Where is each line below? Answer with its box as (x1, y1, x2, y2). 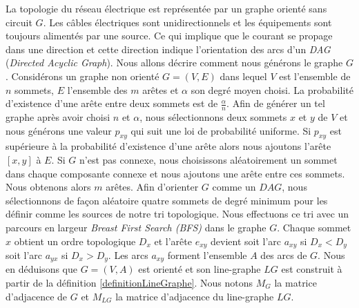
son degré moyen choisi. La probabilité (191, 82, 353, 97)
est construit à (281, 262, 342, 276)
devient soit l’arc (211, 233, 282, 248)
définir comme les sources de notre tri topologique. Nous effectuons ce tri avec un (6, 206, 349, 221)
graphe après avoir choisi (6, 109, 110, 124)
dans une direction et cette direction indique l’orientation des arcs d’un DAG (6, 41, 331, 56)
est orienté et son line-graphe (138, 262, 261, 276)
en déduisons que (6, 262, 77, 276)
